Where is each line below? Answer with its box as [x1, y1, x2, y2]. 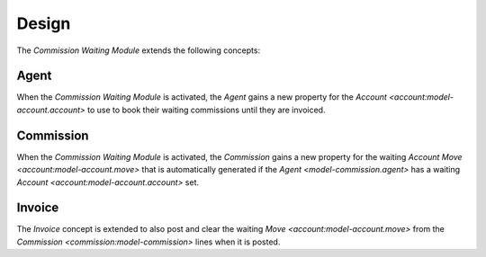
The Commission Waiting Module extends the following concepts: [16, 45, 261, 56]
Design [16, 13, 71, 33]
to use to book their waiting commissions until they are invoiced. [86, 104, 326, 115]
